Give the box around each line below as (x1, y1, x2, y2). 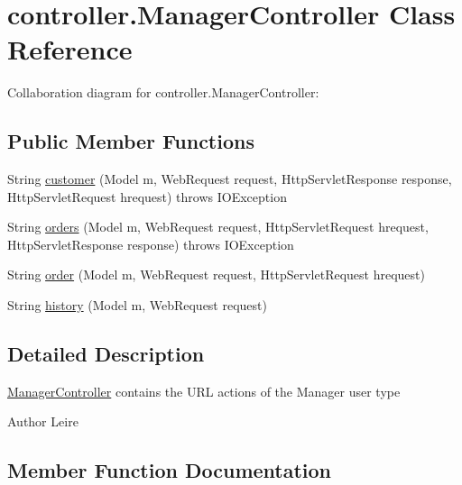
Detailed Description (7, 340, 205, 368)
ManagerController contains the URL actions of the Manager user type (7, 381, 401, 400)
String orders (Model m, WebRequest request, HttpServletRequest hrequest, (7, 217, 429, 236)
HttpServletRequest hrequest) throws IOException (7, 187, 287, 206)
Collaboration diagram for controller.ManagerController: (7, 83, 319, 102)
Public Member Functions (7, 127, 254, 155)
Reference (7, 31, 133, 68)
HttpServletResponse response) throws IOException (7, 234, 294, 253)
